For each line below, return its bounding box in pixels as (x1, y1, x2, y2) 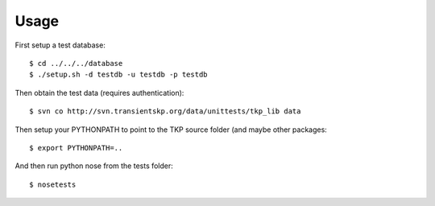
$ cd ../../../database (29, 59, 123, 68)
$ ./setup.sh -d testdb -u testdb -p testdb (29, 70, 209, 80)
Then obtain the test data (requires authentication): (14, 88, 184, 97)
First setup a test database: (14, 40, 106, 50)
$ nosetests (29, 179, 77, 189)
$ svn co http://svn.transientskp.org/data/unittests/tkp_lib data (29, 107, 301, 116)
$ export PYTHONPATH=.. (29, 143, 123, 152)
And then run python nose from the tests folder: (14, 161, 173, 171)
